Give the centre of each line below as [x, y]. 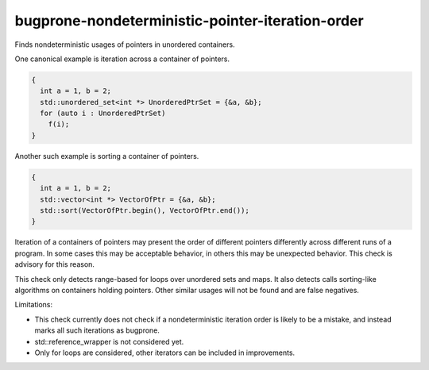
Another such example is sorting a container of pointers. [107, 156]
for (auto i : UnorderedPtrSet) [103, 114]
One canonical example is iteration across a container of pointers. [122, 59]
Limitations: [34, 305]
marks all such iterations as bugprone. [97, 330]
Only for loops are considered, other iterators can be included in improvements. [165, 353]
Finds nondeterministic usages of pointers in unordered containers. [125, 44]
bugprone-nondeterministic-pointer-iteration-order [189, 21]
